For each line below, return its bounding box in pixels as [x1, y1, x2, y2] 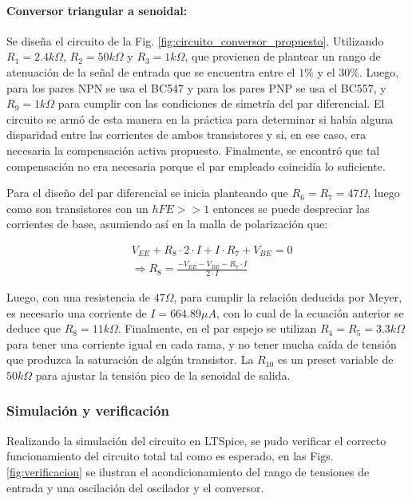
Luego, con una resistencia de [6, 288, 151, 305]
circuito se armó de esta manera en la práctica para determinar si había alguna [6, 110, 394, 127]
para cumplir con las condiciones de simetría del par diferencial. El [57, 95, 385, 112]
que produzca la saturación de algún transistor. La [6, 351, 254, 368]
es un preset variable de [277, 351, 394, 368]
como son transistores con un [6, 199, 149, 216]
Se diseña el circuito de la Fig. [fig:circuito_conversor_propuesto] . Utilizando [6, 32, 384, 49]
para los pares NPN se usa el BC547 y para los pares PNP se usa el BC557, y [6, 79, 386, 96]
